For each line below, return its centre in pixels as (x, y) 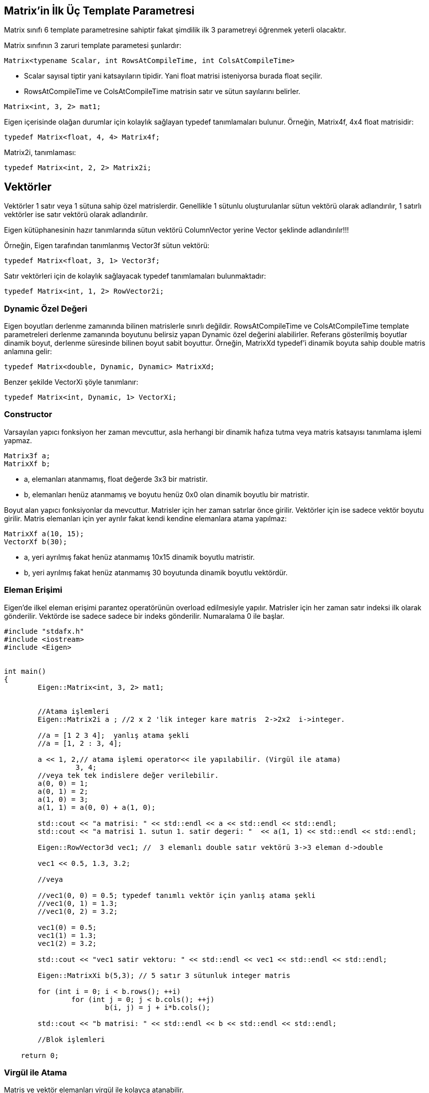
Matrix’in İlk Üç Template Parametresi (99, 11)
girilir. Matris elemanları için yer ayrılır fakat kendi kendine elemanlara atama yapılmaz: (145, 518)
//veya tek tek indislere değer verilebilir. (128, 775)
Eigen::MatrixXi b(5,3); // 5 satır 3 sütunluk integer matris (164, 975)
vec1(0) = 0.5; (67, 927)
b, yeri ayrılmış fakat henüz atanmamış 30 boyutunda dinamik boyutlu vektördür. (156, 572)
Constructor (28, 414)
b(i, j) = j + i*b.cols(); (158, 1007)
